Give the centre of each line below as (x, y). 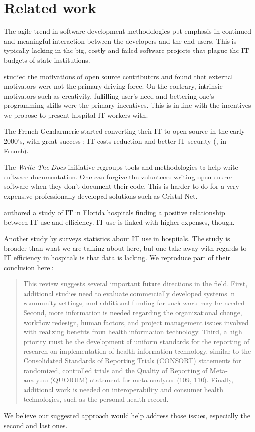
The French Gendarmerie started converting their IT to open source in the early (125, 131)
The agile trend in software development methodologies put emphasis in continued (127, 31)
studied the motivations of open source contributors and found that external (119, 76)
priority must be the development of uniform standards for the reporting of (136, 341)
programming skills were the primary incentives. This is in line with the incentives (127, 105)
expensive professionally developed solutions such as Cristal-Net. (101, 196)
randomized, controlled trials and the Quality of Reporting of (115, 370)
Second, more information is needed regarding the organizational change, (133, 312)
